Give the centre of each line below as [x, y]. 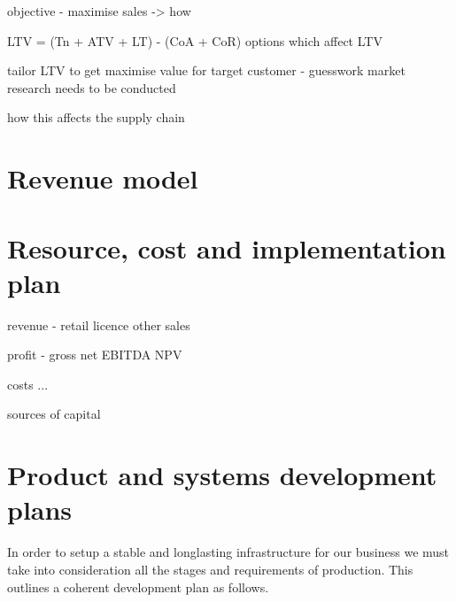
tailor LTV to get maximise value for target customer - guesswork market [206, 70]
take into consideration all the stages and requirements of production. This [210, 569]
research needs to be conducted [92, 87]
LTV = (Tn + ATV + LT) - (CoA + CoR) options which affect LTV [195, 40]
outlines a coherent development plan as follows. [138, 587]
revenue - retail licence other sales [99, 324]
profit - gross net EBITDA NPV [95, 355]
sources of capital [54, 414]
